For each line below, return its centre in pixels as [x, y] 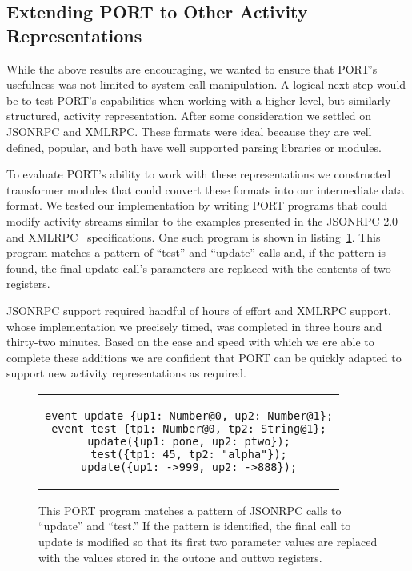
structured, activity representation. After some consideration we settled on [189, 116]
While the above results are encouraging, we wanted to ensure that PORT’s [192, 68]
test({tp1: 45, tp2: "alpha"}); [189, 454]
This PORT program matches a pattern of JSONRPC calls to [190, 510]
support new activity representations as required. [126, 373]
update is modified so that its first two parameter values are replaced [208, 542]
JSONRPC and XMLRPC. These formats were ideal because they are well [189, 131]
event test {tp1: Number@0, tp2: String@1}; [189, 428]
